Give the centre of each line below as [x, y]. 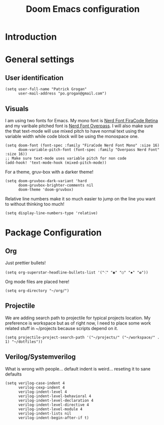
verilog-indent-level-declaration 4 [56, 400]
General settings [40, 60]
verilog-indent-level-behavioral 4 [55, 396]
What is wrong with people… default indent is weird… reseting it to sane [78, 369]
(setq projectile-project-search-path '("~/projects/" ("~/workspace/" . [82, 337]
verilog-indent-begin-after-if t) [54, 418]
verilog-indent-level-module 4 [50, 409]
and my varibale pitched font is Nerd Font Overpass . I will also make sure [79, 126]
